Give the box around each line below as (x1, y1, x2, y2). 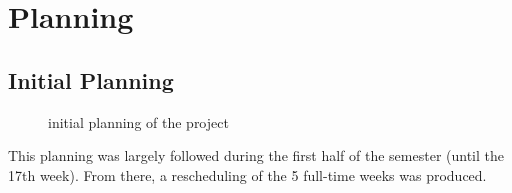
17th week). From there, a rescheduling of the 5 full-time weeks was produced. (8, 164, 487, 185)
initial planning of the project (48, 111, 229, 132)
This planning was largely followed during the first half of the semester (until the (8, 145, 505, 166)
